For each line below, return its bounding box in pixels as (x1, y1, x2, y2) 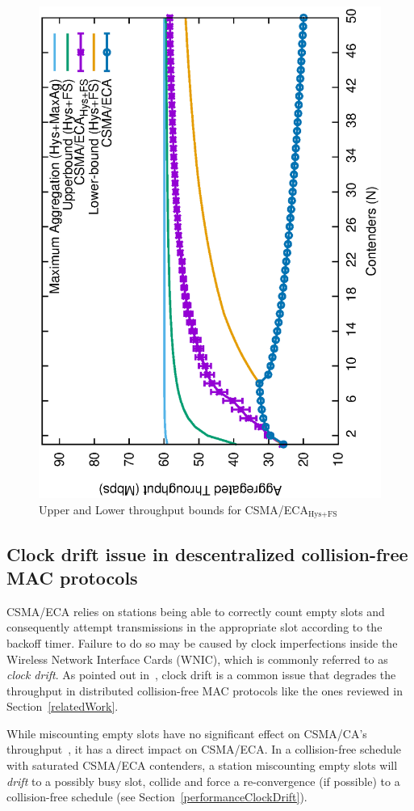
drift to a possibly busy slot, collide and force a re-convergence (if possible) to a (6, 772, 400, 789)
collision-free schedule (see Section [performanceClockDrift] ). (6, 788, 307, 805)
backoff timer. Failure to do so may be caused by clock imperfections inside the (6, 634, 398, 651)
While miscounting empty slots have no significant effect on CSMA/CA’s (6, 724, 367, 741)
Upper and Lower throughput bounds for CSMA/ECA (39, 501, 308, 517)
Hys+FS (307, 510, 337, 519)
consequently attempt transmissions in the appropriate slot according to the (6, 619, 383, 636)
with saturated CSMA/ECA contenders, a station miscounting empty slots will (6, 757, 398, 774)
